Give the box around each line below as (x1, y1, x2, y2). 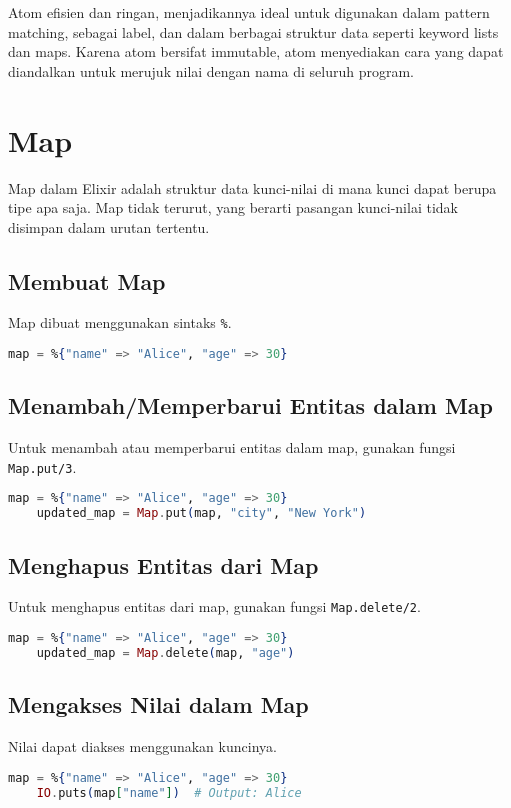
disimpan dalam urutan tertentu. (8, 216, 210, 237)
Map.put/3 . (8, 456, 77, 477)
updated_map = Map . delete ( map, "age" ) (36, 645, 295, 660)
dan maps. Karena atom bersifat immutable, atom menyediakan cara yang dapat (8, 41, 504, 62)
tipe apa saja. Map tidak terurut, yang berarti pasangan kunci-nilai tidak (8, 197, 458, 218)
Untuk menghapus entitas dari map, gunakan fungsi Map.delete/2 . (8, 596, 421, 617)
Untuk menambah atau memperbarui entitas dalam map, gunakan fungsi (8, 437, 456, 458)
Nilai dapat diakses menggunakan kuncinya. (8, 736, 277, 757)
